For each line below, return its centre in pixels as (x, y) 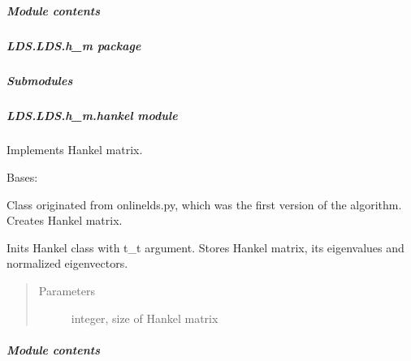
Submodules (40, 80)
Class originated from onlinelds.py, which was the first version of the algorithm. (204, 204)
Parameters (67, 291)
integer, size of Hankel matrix (145, 318)
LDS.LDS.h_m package (74, 45)
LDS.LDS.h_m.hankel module (92, 115)
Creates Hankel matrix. (65, 220)
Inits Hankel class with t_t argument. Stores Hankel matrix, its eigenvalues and (205, 247)
